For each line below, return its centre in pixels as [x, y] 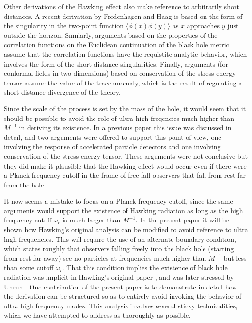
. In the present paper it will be [182, 220]
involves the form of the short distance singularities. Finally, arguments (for [116, 63]
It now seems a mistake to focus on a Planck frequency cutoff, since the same [118, 201]
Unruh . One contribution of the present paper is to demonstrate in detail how [121, 286]
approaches [203, 25]
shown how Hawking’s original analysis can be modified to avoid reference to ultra [126, 229]
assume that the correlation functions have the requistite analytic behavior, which [126, 54]
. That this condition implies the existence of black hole [145, 267]
